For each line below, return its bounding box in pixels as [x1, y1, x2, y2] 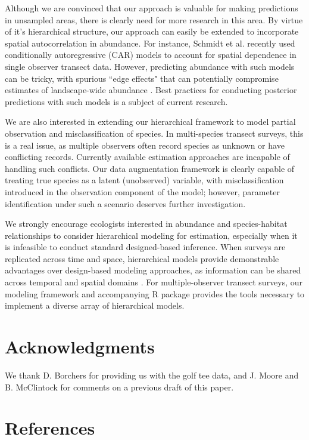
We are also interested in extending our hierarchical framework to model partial [5, 115, 296, 128]
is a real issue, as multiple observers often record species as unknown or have [5, 139, 285, 151]
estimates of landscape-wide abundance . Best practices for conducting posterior [5, 84, 297, 96]
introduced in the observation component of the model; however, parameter [5, 185, 280, 198]
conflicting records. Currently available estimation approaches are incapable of [5, 150, 290, 163]
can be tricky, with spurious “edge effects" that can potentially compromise [5, 72, 279, 84]
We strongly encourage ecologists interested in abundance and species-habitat [5, 217, 288, 230]
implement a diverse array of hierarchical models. [5, 299, 185, 312]
